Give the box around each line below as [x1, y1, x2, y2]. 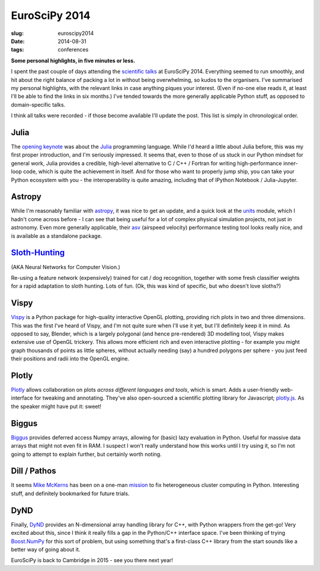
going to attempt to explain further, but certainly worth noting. [11, 451, 162, 458]
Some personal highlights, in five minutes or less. [11, 57, 136, 64]
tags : [11, 46, 24, 53]
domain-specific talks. [11, 101, 66, 108]
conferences [57, 46, 89, 53]
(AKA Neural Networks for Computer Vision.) [11, 263, 121, 270]
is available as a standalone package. [11, 232, 103, 240]
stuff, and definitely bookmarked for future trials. [11, 490, 130, 497]
